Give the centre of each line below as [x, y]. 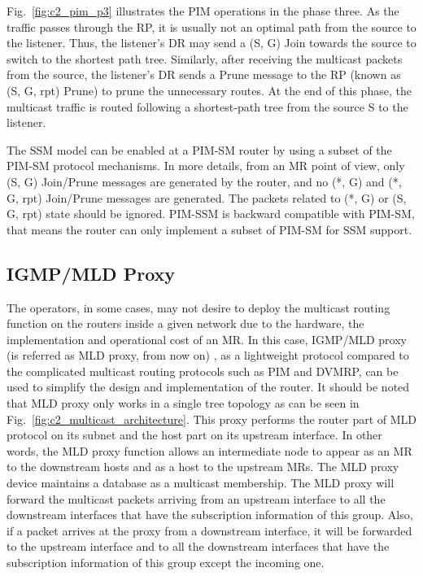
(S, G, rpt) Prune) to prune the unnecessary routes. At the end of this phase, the [209, 90]
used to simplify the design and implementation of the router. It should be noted [208, 387]
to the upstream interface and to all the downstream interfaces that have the [198, 546]
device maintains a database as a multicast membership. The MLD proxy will [201, 483]
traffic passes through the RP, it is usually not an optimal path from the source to [211, 26]
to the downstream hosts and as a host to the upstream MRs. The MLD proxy [203, 467]
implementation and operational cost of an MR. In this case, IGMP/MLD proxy [207, 339]
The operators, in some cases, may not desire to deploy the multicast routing [198, 307]
